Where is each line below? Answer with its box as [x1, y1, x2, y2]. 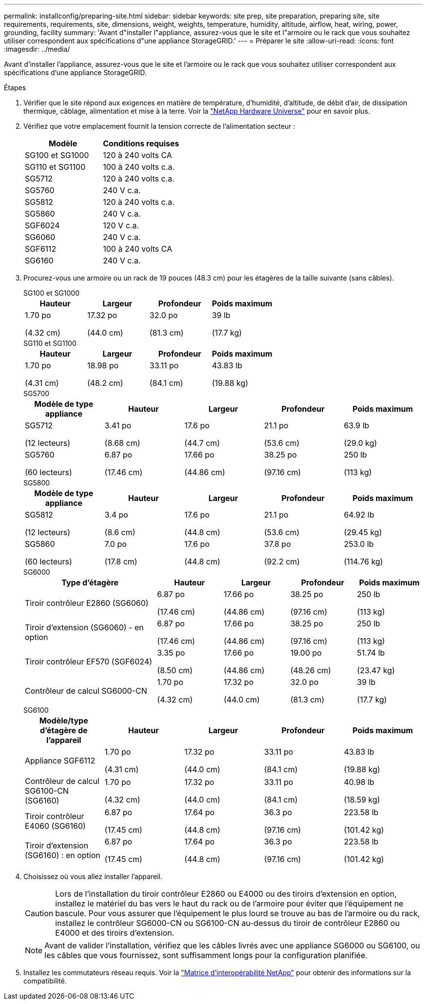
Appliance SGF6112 [25, 756, 96, 765]
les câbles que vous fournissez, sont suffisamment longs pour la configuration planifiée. [44, 950, 368, 960]
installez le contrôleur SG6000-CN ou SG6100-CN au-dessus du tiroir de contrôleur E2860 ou [55, 918, 400, 928]
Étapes [4, 83, 26, 92]
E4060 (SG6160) [25, 821, 86, 831]
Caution [25, 908, 54, 918]
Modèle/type [39, 716, 88, 725]
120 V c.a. [103, 221, 139, 230]
